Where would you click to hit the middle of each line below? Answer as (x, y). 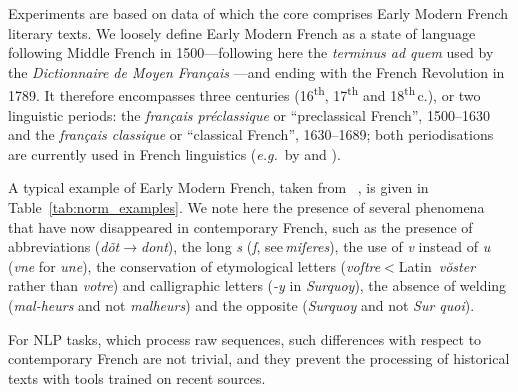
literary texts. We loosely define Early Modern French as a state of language (242, 32)
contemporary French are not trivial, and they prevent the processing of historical (259, 358)
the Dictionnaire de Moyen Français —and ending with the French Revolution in (256, 71)
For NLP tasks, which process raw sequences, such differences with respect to (245, 338)
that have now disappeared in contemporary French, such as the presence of (240, 226)
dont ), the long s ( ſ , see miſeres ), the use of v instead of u (316, 246)
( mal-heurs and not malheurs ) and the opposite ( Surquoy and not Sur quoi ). (241, 304)
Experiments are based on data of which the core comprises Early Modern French (258, 13)
